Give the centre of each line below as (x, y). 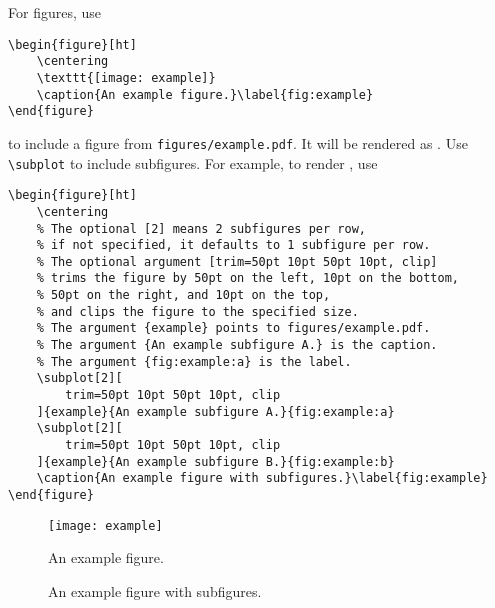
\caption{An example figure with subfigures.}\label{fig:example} (262, 478)
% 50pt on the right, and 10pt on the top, (183, 295)
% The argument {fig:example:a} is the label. (194, 361)
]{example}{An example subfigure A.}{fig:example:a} (215, 411)
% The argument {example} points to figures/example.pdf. (233, 328)
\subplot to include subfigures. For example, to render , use (193, 162)
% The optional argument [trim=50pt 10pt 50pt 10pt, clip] (237, 261)
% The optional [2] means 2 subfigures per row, (201, 228)
